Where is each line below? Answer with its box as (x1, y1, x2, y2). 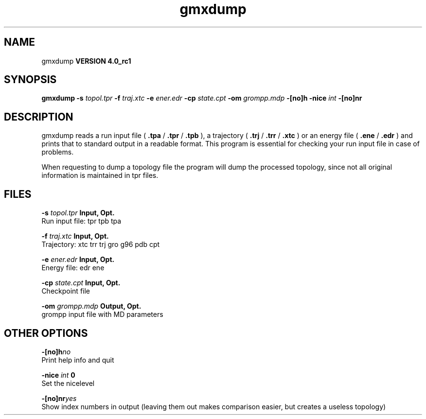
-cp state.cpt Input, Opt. (41, 279, 121, 287)
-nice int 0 (41, 370, 75, 379)
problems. (41, 148, 74, 157)
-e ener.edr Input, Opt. (41, 255, 115, 264)
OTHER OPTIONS (4, 327, 88, 339)
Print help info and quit (41, 355, 114, 364)
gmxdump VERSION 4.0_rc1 (41, 56, 131, 65)
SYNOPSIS (4, 73, 57, 86)
